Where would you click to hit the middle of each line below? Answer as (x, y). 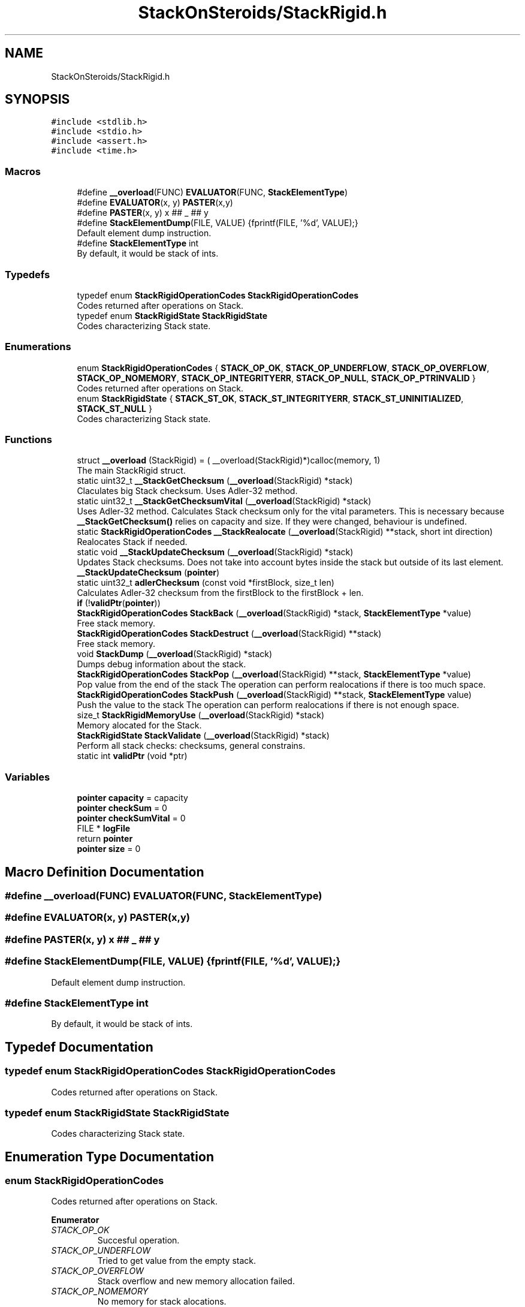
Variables (28, 777)
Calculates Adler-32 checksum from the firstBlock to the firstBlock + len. (220, 593)
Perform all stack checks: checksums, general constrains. (191, 746)
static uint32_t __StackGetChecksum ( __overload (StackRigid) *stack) (215, 481)
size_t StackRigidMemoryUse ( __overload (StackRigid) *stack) (201, 715)
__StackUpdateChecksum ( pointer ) (148, 573)
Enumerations (38, 347)
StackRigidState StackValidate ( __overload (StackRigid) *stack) (203, 736)
